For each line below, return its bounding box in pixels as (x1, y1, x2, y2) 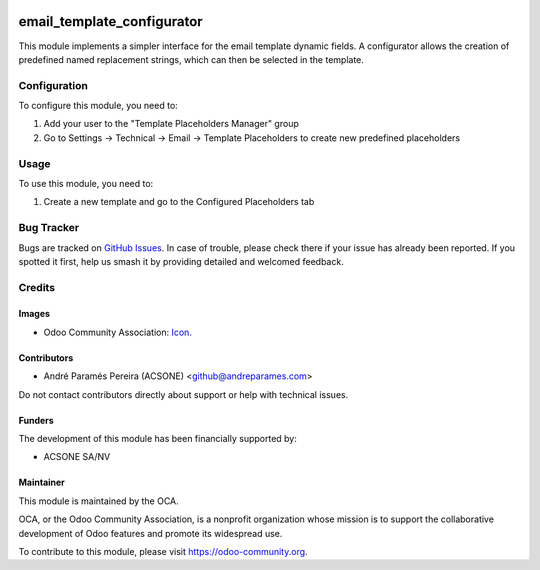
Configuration (18, 78, 89, 92)
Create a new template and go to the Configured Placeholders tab (43, 196, 315, 208)
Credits (18, 280, 55, 294)
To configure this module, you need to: (18, 100, 179, 112)
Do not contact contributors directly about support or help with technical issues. (18, 388, 349, 400)
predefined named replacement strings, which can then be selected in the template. (18, 53, 365, 65)
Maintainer (18, 476, 65, 489)
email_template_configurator (18, 13, 204, 30)
